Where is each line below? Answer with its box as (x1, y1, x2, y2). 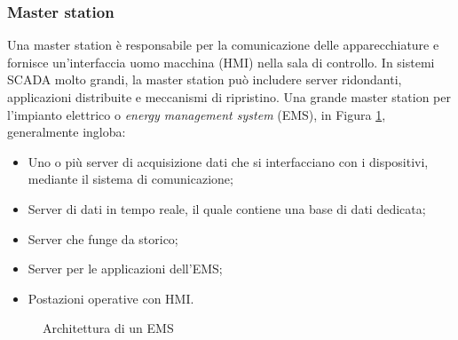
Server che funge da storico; (28, 229, 178, 248)
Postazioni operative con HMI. (28, 289, 194, 307)
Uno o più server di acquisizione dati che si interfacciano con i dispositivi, (28, 152, 429, 170)
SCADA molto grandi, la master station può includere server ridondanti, (7, 70, 402, 89)
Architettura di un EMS (43, 319, 174, 337)
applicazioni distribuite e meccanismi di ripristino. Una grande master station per (7, 88, 451, 106)
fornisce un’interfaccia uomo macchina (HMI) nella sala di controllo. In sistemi (7, 52, 435, 71)
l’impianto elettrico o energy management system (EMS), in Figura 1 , (7, 105, 386, 123)
